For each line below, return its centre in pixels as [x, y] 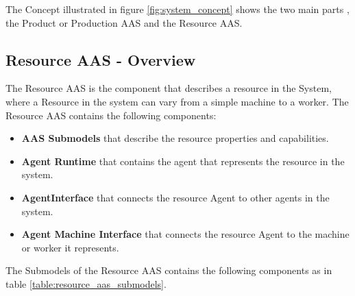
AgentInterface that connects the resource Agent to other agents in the [175, 197]
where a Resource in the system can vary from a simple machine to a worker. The [177, 101]
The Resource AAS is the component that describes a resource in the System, [169, 88]
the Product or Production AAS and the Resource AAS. [124, 22]
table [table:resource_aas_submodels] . [86, 283]
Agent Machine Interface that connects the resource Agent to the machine [185, 234]
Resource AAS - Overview [101, 59]
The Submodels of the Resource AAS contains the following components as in [169, 270]
